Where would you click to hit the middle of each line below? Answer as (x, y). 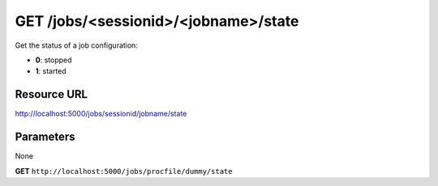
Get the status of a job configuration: (76, 45)
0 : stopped (54, 60)
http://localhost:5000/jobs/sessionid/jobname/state (101, 114)
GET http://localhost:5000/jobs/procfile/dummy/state (124, 171)
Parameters (45, 137)
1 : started (51, 71)
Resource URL (52, 94)
